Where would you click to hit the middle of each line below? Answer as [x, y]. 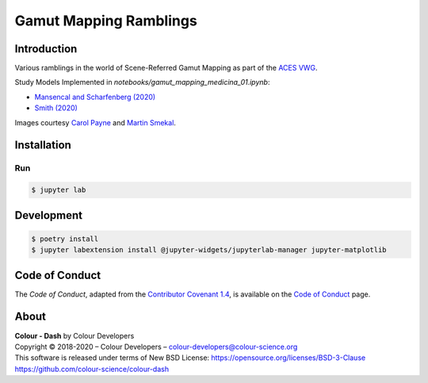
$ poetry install [65, 239]
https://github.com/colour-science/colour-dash [92, 369]
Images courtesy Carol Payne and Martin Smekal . [95, 122]
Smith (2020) [56, 108]
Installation [43, 146]
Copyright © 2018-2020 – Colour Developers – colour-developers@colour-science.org [156, 347]
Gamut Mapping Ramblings [106, 21]
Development [49, 215]
